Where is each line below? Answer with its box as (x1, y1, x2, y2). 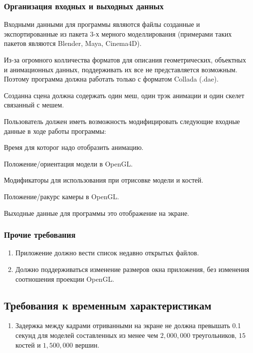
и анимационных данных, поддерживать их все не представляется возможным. (4, 64, 237, 74)
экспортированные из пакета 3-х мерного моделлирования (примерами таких (4, 28, 232, 39)
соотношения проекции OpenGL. (15, 273, 115, 284)
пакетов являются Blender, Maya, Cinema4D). (4, 38, 142, 48)
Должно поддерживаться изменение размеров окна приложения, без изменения (15, 264, 250, 274)
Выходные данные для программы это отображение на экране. (4, 208, 189, 218)
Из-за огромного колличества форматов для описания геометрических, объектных (4, 55, 246, 64)
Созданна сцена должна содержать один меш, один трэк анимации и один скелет (4, 90, 245, 100)
